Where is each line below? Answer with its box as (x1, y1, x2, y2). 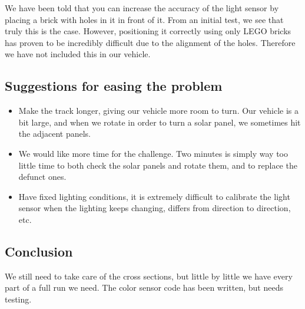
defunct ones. (18, 170, 67, 183)
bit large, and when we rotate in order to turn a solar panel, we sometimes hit (18, 116, 301, 128)
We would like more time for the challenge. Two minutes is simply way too (18, 147, 288, 159)
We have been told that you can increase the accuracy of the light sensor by (5, 2, 279, 14)
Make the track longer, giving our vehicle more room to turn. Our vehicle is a (18, 104, 299, 117)
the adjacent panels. (18, 127, 91, 140)
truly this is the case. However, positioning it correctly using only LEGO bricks (5, 25, 291, 37)
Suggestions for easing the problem (5, 77, 223, 95)
